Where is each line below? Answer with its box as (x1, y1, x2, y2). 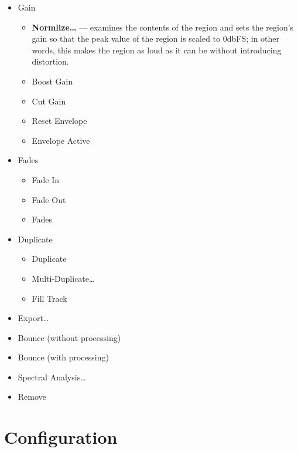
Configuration (4, 425, 118, 449)
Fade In (32, 173, 60, 185)
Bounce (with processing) (18, 351, 109, 363)
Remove (18, 390, 46, 403)
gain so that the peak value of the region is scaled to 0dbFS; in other (32, 32, 280, 45)
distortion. (32, 55, 69, 68)
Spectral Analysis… (18, 370, 86, 383)
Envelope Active (32, 134, 90, 146)
